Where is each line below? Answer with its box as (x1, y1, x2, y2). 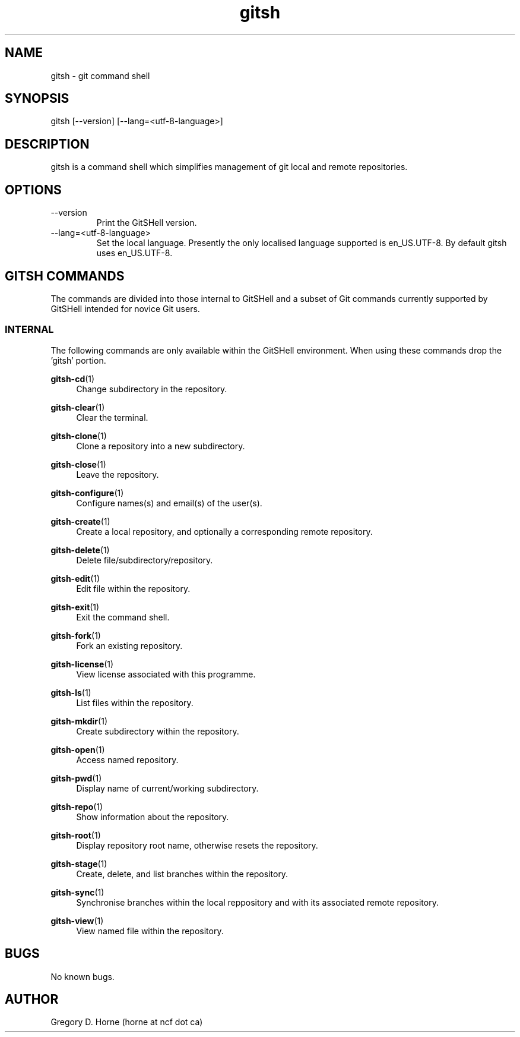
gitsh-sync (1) (50, 887, 104, 897)
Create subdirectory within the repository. (76, 726, 239, 736)
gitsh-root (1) (50, 830, 101, 840)
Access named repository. (76, 754, 179, 765)
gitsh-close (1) (50, 459, 106, 469)
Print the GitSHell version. (96, 218, 197, 228)
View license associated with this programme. (76, 669, 256, 679)
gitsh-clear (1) (50, 402, 105, 412)
